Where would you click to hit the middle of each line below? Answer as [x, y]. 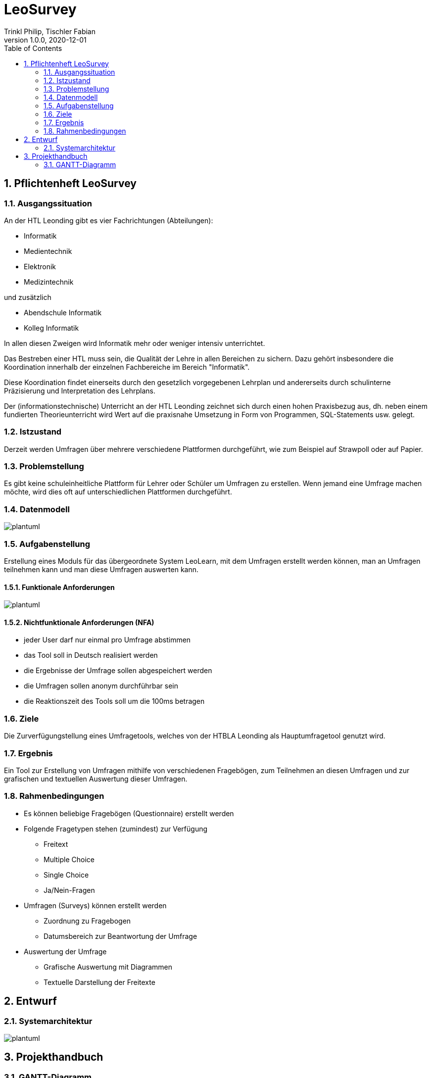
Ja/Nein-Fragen [69, 890]
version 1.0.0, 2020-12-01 [45, 40]
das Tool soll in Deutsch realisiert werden [91, 655]
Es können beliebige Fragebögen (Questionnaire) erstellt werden [129, 813]
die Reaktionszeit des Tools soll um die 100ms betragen [114, 701]
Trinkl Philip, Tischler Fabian [50, 31]
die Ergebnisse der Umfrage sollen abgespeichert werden [118, 671]
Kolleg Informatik [51, 328]
